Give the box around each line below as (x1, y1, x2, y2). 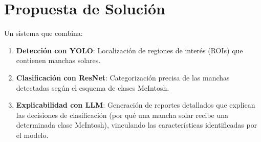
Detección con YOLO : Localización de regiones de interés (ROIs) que (16, 45, 243, 55)
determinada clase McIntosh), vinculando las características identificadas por (16, 119, 257, 130)
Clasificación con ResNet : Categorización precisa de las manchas (16, 72, 230, 83)
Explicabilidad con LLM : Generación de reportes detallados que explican (16, 99, 255, 110)
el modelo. (16, 129, 49, 140)
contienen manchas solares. (16, 55, 101, 66)
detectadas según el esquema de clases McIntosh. (16, 82, 169, 93)
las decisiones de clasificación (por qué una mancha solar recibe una (16, 109, 229, 120)
